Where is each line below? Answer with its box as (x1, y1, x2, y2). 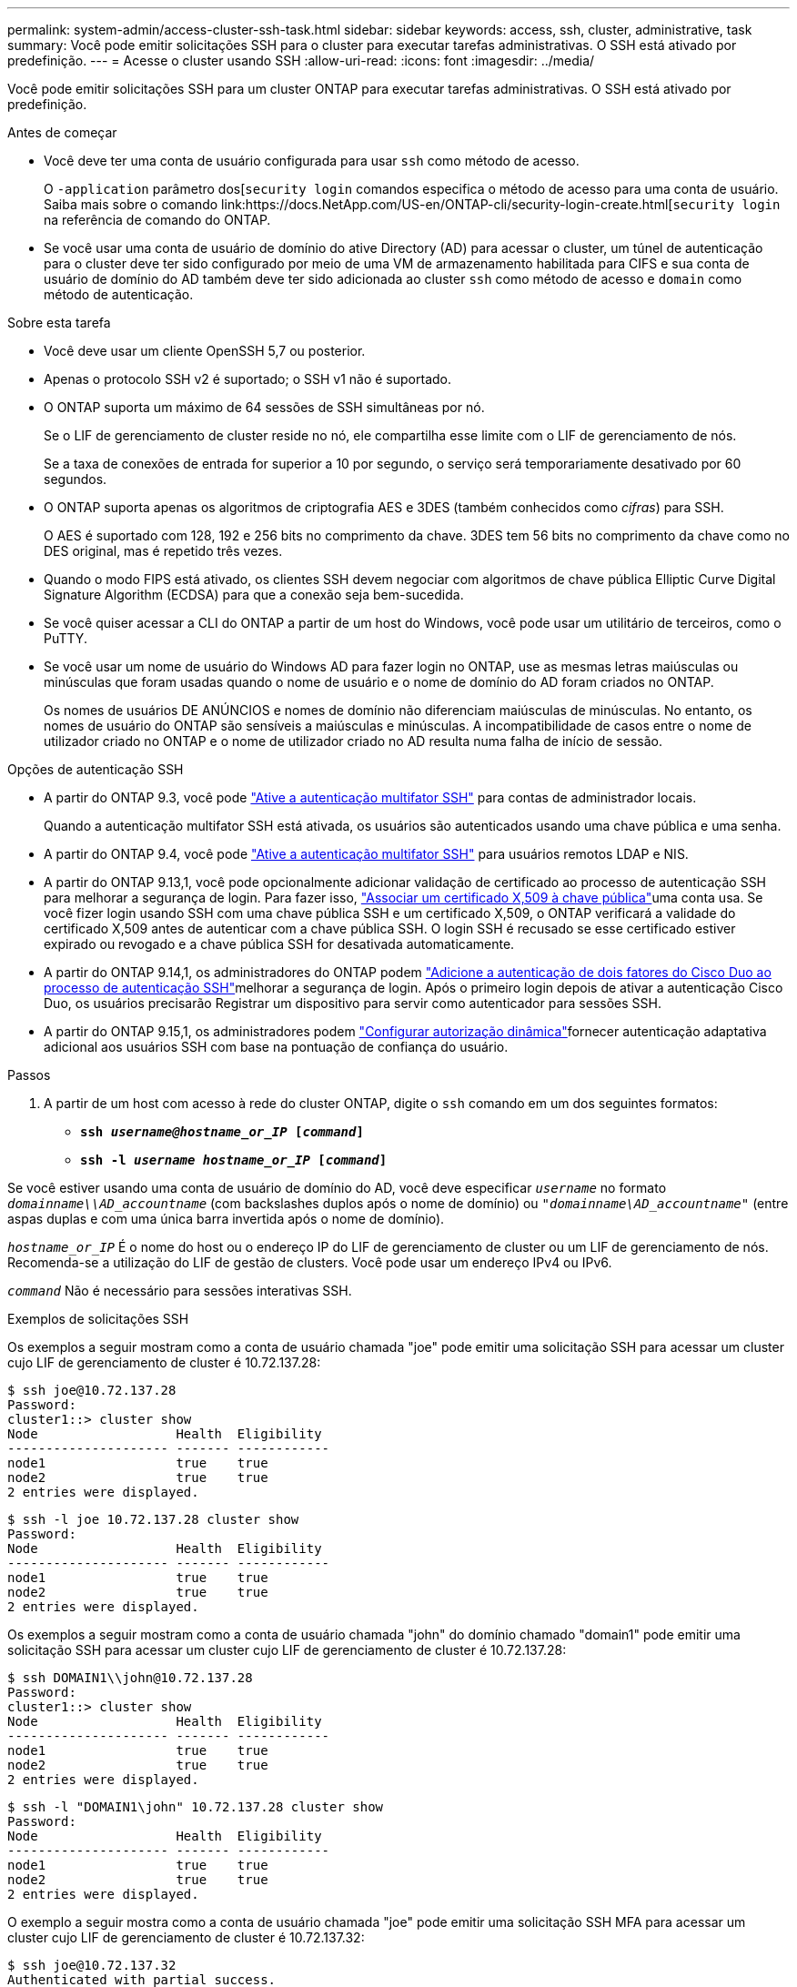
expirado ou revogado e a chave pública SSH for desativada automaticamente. (44, 936, 515, 952)
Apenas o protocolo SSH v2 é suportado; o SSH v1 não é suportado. (44, 371, 451, 387)
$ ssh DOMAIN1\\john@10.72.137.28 (7, 1670, 253, 1685)
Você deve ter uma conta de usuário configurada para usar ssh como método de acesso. (44, 153, 580, 168)
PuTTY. (44, 630, 87, 646)
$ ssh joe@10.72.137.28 (7, 1383, 177, 1397)
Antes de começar (7, 125, 117, 140)
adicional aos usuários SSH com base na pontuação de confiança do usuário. (44, 1039, 509, 1054)
